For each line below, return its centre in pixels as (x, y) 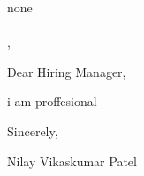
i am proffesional (52, 101)
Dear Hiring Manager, (67, 71)
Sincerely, (33, 130)
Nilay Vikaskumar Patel (72, 161)
